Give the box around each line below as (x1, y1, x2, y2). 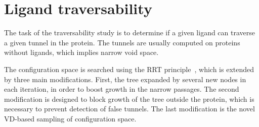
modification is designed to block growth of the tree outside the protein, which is (4, 93, 254, 104)
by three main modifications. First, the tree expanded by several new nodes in (4, 74, 246, 84)
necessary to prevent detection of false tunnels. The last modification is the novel (4, 103, 255, 114)
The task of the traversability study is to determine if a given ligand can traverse (4, 27, 255, 38)
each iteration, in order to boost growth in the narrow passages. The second (4, 84, 239, 94)
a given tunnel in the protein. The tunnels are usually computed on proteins (4, 37, 240, 47)
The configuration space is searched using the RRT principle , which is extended (4, 63, 254, 74)
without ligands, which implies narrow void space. (4, 47, 159, 57)
